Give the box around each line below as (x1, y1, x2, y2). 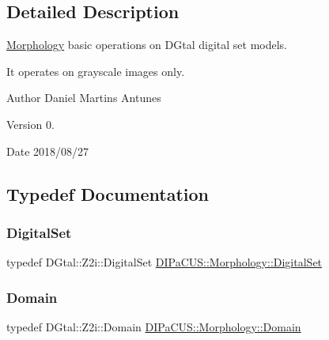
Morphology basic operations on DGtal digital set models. (6, 36, 287, 53)
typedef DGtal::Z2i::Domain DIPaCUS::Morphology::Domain (6, 318, 301, 334)
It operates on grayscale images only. (6, 62, 185, 79)
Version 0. (6, 115, 55, 132)
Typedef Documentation (6, 181, 209, 206)
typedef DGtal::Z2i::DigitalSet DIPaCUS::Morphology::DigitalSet (6, 254, 323, 270)
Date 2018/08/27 (6, 142, 89, 159)
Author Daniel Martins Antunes (6, 89, 161, 106)
